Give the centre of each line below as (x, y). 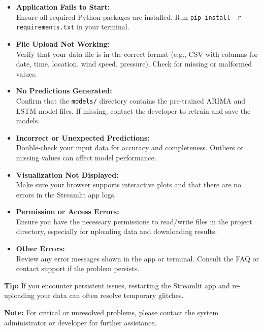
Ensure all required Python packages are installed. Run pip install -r (128, 16)
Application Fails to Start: (63, 7)
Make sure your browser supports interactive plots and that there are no (129, 185)
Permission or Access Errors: (68, 211)
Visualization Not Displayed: (67, 174)
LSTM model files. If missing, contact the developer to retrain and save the (133, 110)
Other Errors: (40, 249)
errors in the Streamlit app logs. (66, 194)
